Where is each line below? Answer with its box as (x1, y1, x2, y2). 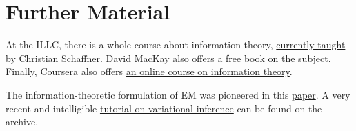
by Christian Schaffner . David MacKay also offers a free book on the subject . (6, 50, 331, 65)
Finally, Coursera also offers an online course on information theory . (6, 64, 293, 79)
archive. (6, 114, 39, 129)
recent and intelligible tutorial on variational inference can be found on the (6, 101, 322, 115)
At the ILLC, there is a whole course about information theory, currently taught (6, 37, 346, 52)
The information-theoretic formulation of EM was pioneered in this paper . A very (6, 87, 350, 101)
